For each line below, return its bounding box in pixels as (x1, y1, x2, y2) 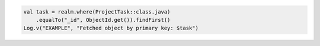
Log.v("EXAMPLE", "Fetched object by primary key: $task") (23, 25, 199, 32)
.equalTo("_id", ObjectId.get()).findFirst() (36, 17, 171, 23)
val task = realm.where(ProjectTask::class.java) (23, 8, 171, 15)
